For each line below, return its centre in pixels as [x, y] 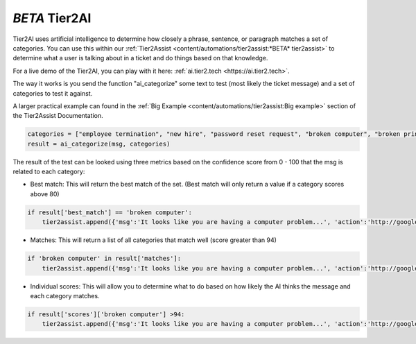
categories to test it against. [53, 93]
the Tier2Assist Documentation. [58, 116]
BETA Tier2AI [52, 18]
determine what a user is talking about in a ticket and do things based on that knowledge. [140, 58]
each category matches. [65, 295]
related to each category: [49, 172]
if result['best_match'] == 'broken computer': [110, 212]
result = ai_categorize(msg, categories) [99, 144]
